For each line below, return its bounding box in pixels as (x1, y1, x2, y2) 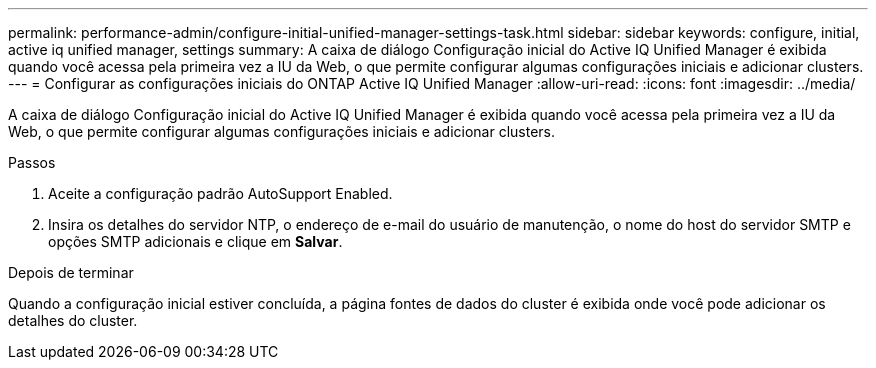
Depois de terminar (8, 264, 134, 281)
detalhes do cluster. (8, 312, 138, 329)
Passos (8, 154, 56, 171)
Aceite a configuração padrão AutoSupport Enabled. (48, 185, 393, 202)
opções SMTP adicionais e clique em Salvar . (48, 233, 343, 250)
